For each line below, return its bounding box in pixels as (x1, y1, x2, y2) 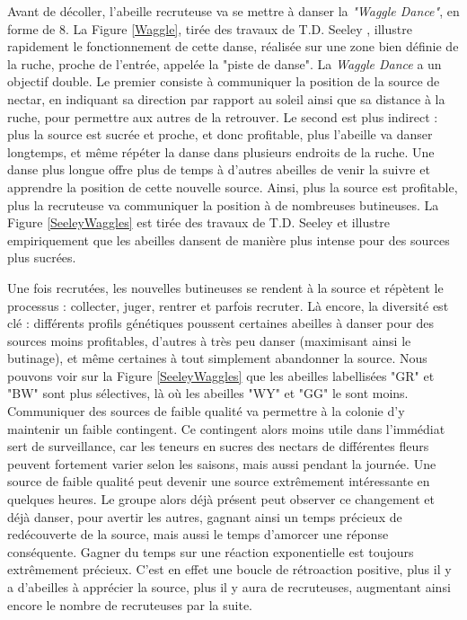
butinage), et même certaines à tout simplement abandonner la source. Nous (7, 349, 427, 368)
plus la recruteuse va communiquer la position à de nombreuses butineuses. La (7, 195, 439, 214)
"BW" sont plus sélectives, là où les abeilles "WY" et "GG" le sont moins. (7, 384, 409, 403)
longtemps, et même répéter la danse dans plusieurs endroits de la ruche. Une (7, 142, 435, 161)
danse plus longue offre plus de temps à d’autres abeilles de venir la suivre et (7, 160, 430, 179)
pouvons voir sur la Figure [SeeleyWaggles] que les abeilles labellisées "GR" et (7, 366, 435, 385)
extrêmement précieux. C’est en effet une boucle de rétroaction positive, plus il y (7, 560, 452, 579)
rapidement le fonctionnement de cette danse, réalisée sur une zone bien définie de (7, 37, 459, 56)
